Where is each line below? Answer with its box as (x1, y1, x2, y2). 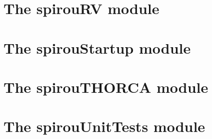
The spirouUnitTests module (3, 116, 205, 136)
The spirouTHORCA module (3, 76, 208, 97)
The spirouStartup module (3, 37, 191, 58)
